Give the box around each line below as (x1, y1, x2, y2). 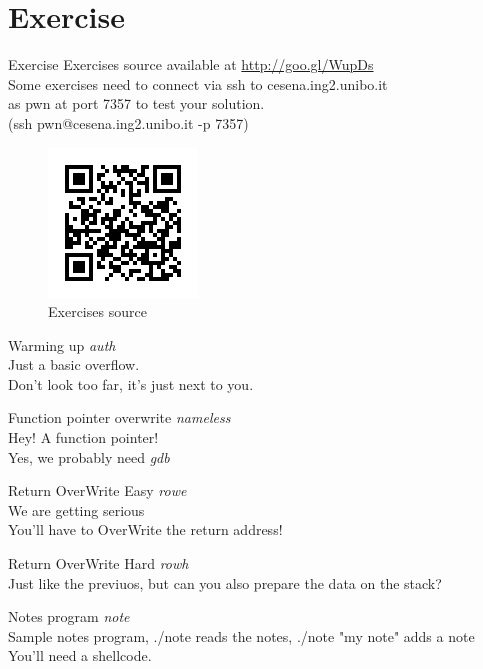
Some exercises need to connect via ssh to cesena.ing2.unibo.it (8, 73, 388, 94)
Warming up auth (8, 334, 116, 355)
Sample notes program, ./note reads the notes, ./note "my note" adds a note (8, 625, 475, 646)
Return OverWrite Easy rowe (8, 480, 187, 501)
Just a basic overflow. (8, 354, 140, 375)
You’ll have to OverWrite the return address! (8, 519, 283, 540)
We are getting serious (8, 499, 145, 520)
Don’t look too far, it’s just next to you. (8, 373, 254, 394)
